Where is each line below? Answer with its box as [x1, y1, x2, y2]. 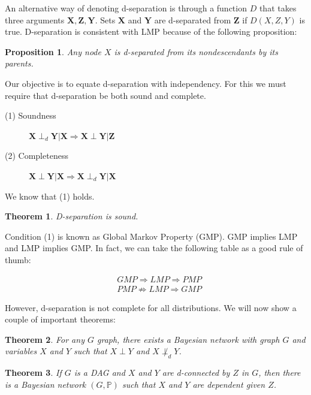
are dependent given [192, 378, 265, 390]
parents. [5, 57, 34, 70]
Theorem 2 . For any [5, 333, 84, 345]
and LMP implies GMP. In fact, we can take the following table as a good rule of [5, 242, 303, 254]
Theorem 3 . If [5, 366, 62, 379]
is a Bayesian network [5, 378, 86, 390]
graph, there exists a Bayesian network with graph [96, 333, 280, 345]
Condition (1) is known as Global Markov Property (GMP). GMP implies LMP [5, 230, 298, 242]
